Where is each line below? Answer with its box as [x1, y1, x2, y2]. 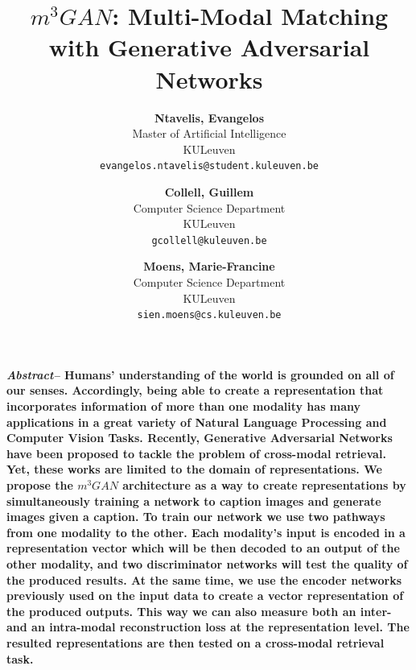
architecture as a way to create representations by [122, 476, 406, 493]
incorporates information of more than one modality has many [6, 398, 361, 414]
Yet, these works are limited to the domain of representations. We [6, 461, 382, 478]
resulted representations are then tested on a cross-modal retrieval [6, 634, 385, 651]
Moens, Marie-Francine [143, 258, 275, 275]
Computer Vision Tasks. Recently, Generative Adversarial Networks [6, 429, 393, 446]
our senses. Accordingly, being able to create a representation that [6, 382, 384, 399]
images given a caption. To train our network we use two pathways [6, 508, 385, 525]
